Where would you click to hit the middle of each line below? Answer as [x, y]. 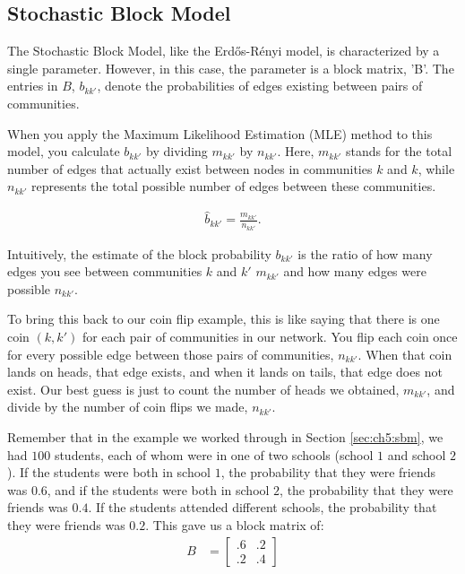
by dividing [177, 151]
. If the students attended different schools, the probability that [263, 507]
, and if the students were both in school [158, 489]
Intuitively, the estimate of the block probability [139, 253]
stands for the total [399, 151]
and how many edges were [355, 271]
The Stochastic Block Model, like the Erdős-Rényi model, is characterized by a [224, 51]
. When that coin [405, 354]
